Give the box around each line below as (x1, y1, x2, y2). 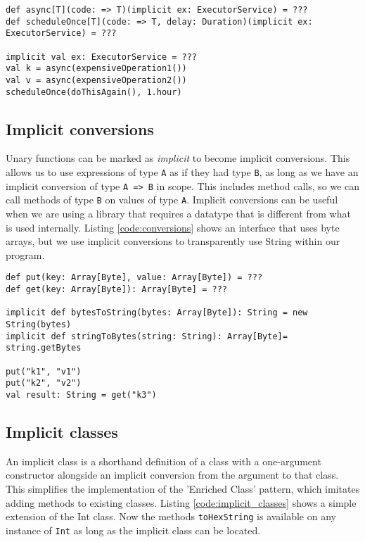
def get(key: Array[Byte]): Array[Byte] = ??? (6, 284, 227, 295)
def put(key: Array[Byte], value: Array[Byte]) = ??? (6, 272, 263, 283)
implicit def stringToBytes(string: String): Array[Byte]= (6, 331, 288, 341)
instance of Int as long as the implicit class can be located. (6, 522, 261, 537)
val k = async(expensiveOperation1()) (6, 63, 187, 74)
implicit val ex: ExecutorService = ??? (6, 51, 198, 62)
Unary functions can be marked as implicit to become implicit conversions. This (6, 151, 350, 165)
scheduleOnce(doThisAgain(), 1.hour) (6, 87, 182, 97)
